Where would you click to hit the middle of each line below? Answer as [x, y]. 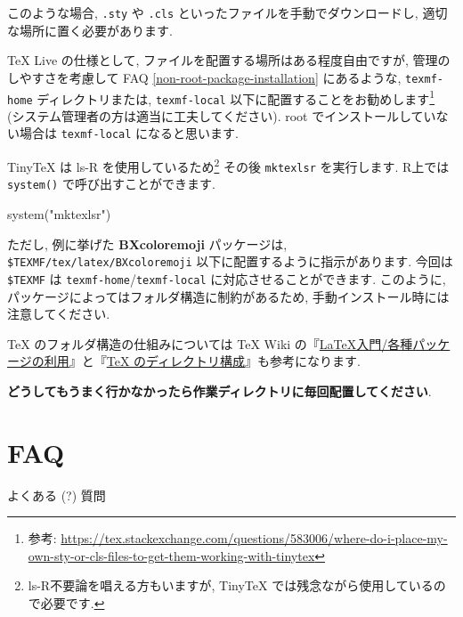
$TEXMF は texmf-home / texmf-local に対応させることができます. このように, [227, 278]
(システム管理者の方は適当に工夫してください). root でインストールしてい [222, 115]
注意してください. [59, 314]
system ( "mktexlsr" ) [59, 214]
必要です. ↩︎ [73, 603]
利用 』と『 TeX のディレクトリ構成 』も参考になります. [202, 361]
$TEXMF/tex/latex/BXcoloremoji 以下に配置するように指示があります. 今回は [230, 261]
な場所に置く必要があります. [90, 30]
